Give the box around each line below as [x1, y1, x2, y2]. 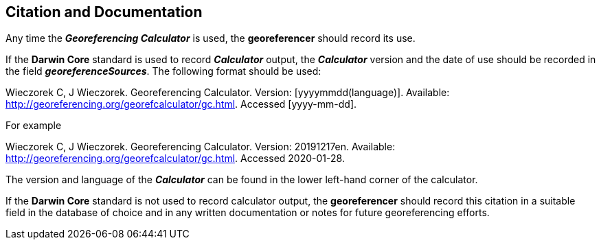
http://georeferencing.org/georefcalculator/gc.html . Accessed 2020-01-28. [5, 152, 345, 165]
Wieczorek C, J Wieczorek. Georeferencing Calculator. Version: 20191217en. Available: [5, 141, 396, 153]
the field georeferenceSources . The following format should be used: [5, 65, 321, 78]
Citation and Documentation [5, 3, 203, 21]
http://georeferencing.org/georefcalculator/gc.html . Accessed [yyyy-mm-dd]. [5, 98, 357, 110]
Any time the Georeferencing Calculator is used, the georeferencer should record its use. [5, 32, 416, 45]
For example [5, 119, 62, 132]
